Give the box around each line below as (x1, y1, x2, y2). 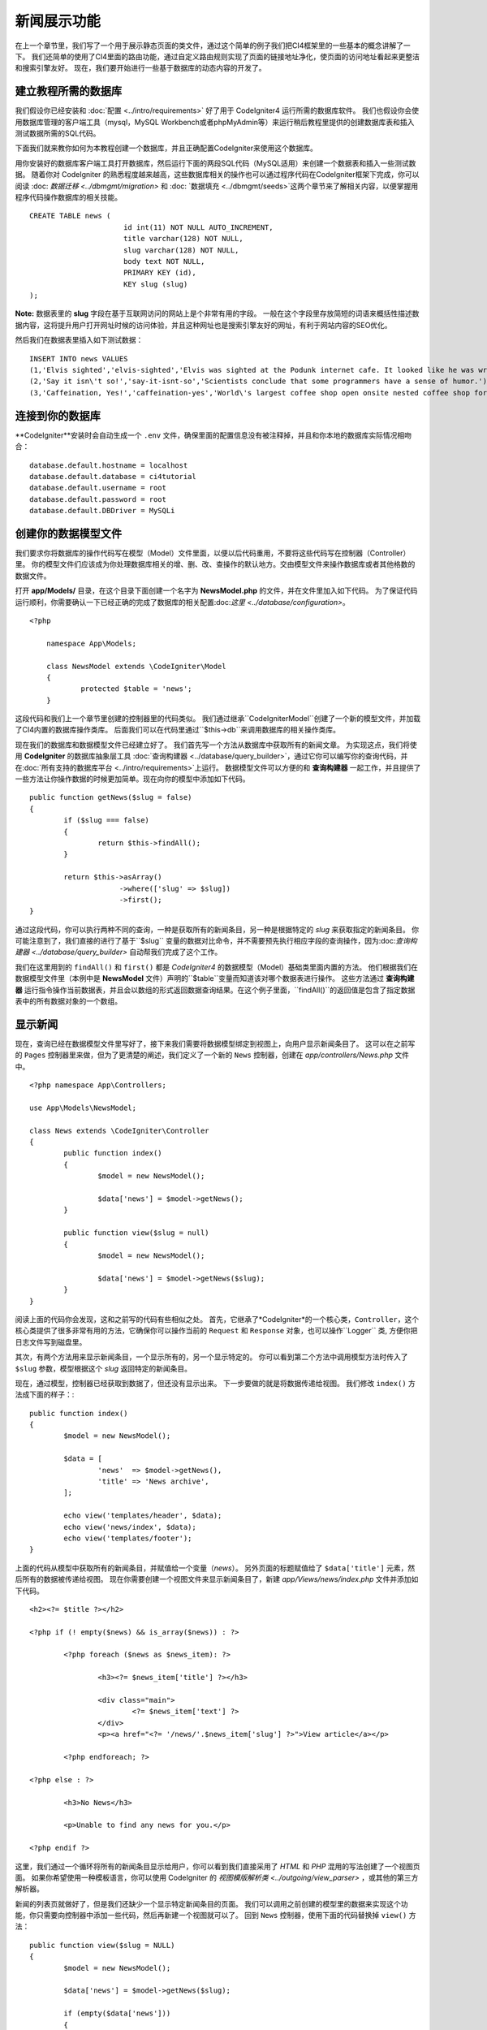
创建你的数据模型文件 (15, 526, 122, 540)
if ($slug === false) (63, 816, 150, 825)
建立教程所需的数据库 (15, 84, 122, 98)
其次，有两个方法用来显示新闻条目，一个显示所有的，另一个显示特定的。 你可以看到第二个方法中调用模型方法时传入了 (15, 1352, 408, 1362)
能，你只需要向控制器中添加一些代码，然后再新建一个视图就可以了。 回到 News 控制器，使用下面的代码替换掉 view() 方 (15, 1911, 416, 1920)
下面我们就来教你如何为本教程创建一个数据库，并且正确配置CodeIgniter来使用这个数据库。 (15, 143, 318, 153)
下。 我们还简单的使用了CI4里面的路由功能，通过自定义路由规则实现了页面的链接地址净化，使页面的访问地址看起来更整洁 (15, 51, 420, 61)
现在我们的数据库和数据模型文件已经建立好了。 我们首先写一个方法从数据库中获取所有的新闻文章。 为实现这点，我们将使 (15, 740, 417, 749)
